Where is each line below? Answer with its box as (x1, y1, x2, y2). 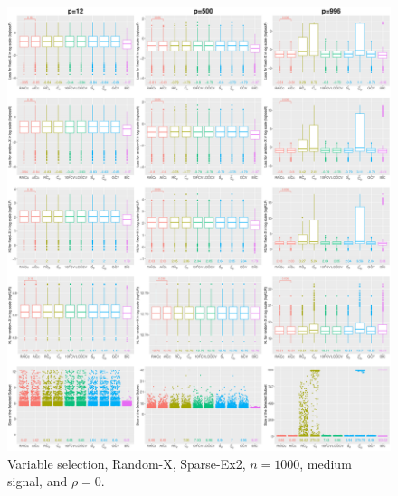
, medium (299, 454, 352, 473)
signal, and (7, 472, 68, 491)
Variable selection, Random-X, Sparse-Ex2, (7, 454, 246, 473)
